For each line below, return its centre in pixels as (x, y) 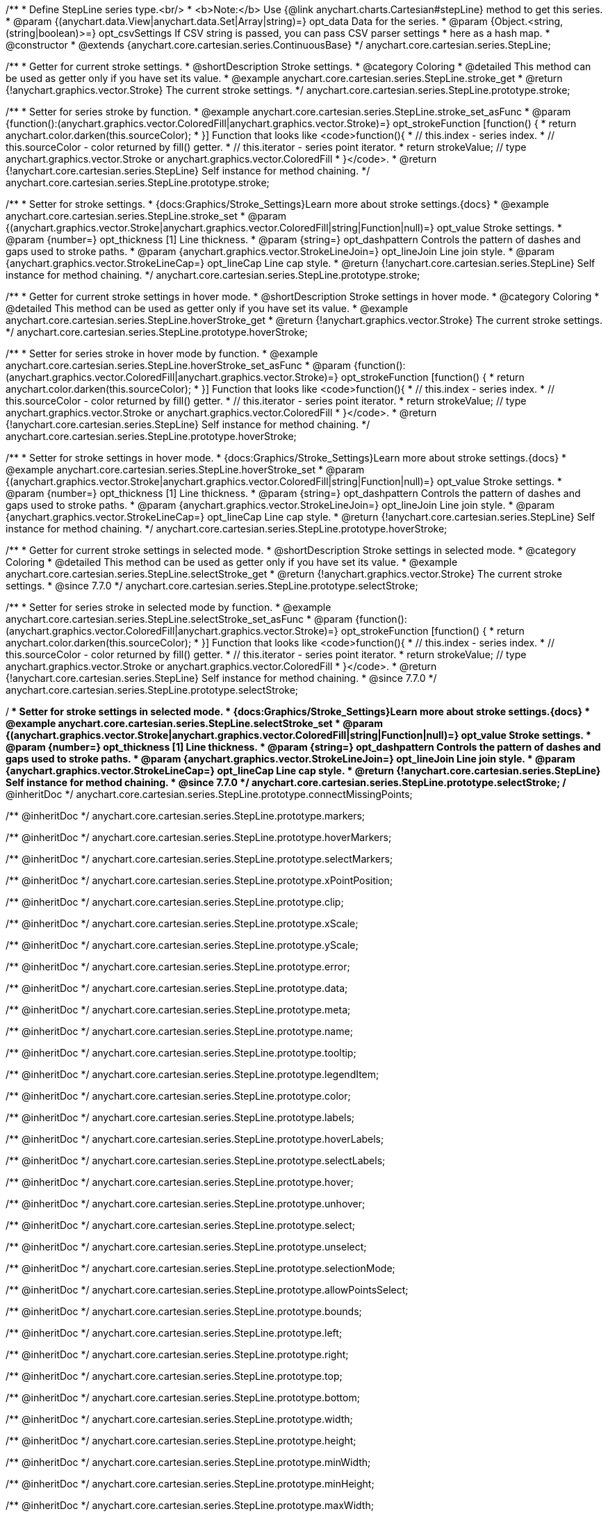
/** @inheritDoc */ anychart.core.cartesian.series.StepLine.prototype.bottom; (183, 1397)
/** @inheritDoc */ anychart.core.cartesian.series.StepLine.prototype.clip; (175, 902)
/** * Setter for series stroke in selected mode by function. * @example (169, 607)
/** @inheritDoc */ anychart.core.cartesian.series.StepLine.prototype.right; (177, 1354)
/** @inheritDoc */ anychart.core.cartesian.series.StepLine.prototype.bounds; (184, 1311)
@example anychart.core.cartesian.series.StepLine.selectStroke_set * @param (194, 723)
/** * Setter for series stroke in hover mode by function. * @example (162, 353)
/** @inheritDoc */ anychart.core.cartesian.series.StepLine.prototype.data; (177, 988)
